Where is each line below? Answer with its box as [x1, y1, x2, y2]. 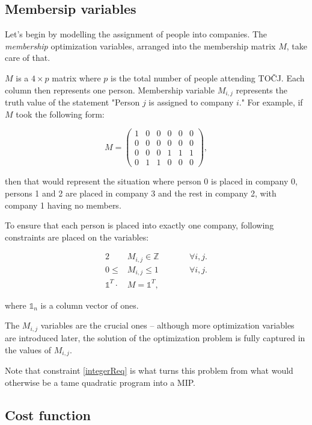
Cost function [5, 405, 91, 424]
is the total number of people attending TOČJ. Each [111, 71, 305, 84]
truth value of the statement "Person [5, 96, 140, 109]
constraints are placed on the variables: [5, 230, 149, 243]
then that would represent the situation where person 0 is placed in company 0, [5, 175, 298, 187]
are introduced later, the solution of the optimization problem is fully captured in [5, 331, 305, 344]
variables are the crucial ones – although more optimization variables [40, 319, 295, 332]
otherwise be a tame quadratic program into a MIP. [5, 376, 195, 388]
